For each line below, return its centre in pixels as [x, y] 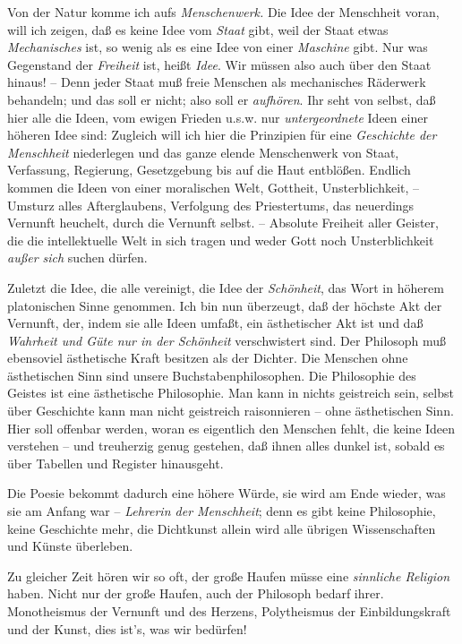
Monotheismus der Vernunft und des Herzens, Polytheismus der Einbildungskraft [229, 611]
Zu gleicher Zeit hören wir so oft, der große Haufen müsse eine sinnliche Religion [229, 575]
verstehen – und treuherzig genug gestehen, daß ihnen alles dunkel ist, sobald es [226, 446]
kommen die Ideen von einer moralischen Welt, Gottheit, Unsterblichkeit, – [214, 187]
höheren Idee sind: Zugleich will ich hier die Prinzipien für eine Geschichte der [222, 135]
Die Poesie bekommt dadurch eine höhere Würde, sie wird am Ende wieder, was [227, 493]
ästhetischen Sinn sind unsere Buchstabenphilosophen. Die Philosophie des [212, 375]
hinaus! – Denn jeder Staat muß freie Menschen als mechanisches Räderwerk [217, 82]
